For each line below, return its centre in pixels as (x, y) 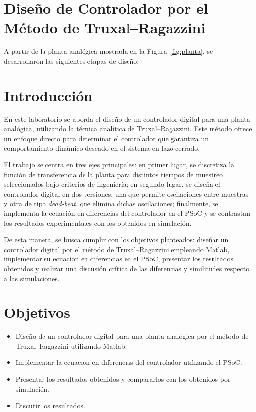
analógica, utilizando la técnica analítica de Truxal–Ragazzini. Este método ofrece (128, 129)
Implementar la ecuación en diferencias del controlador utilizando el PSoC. (129, 362)
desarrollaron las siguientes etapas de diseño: (72, 61)
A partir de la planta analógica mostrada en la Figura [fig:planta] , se (108, 51)
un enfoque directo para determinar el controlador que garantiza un (107, 138)
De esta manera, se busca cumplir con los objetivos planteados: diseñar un (116, 239)
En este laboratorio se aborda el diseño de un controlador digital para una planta (127, 119)
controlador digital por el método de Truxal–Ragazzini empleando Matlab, (117, 249)
